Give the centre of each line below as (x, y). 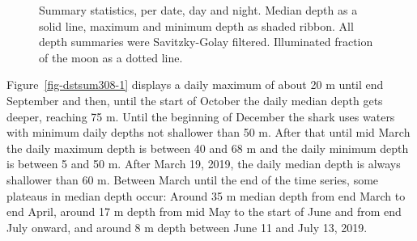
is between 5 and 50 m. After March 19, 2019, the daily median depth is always (204, 164)
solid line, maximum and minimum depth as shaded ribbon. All (196, 25)
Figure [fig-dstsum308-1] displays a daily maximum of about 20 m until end (195, 85)
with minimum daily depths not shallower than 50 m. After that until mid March (208, 132)
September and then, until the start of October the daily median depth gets (195, 100)
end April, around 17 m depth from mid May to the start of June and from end (204, 211)
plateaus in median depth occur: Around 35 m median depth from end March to (206, 195)
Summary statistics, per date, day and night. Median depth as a (198, 10)
